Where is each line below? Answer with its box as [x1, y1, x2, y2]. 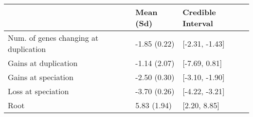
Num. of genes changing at [8, 32, 99, 43]
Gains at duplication [8, 57, 78, 68]
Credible [182, 6, 216, 17]
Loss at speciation [8, 85, 69, 97]
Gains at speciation [8, 71, 73, 83]
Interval [182, 17, 213, 29]
